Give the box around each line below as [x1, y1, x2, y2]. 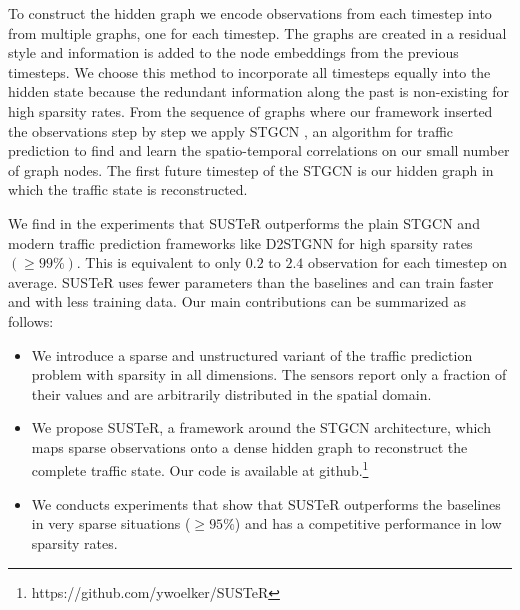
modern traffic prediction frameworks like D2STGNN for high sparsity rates [8, 232, 473, 253]
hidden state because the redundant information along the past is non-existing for [8, 81, 510, 102]
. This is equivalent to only [76, 252, 242, 273]
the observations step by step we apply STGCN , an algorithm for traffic [8, 120, 454, 141]
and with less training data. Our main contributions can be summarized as [8, 291, 466, 312]
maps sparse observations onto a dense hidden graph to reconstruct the [31, 436, 468, 457]
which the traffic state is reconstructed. [8, 179, 248, 200]
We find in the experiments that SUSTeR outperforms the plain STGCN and [8, 212, 480, 233]
